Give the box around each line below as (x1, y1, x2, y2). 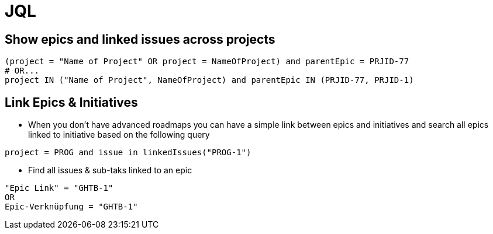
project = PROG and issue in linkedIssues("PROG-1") (5, 148, 251, 158)
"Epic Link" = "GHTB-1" (5, 183, 113, 193)
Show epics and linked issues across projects (5, 32, 275, 47)
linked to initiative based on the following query (28, 130, 210, 140)
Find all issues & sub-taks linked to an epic (28, 165, 192, 176)
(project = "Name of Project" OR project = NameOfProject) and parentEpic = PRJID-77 (5, 57, 409, 67)
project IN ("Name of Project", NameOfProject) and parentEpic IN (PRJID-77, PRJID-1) (5, 75, 414, 85)
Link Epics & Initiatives (5, 95, 138, 110)
